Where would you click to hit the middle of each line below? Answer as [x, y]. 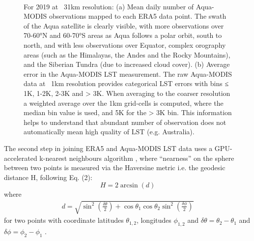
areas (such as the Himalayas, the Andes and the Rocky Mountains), [127, 54]
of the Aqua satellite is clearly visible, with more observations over [124, 25]
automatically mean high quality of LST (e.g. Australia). [109, 132]
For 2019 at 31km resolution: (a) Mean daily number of [109, 6]
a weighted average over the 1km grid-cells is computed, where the [124, 103]
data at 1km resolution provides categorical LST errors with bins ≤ [126, 83]
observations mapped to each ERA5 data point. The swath [138, 16]
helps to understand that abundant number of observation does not [125, 122]
